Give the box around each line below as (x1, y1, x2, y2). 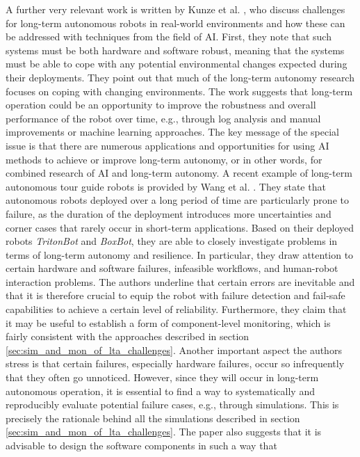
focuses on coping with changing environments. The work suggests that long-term (6, 83, 353, 98)
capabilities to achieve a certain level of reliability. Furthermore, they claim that (6, 302, 347, 316)
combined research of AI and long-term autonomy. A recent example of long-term (6, 166, 352, 180)
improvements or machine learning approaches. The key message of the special (6, 125, 339, 139)
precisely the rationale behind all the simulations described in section (6, 410, 300, 425)
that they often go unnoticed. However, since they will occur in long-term (6, 370, 319, 385)
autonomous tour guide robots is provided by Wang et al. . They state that (6, 179, 326, 193)
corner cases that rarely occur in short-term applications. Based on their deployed (6, 220, 354, 234)
